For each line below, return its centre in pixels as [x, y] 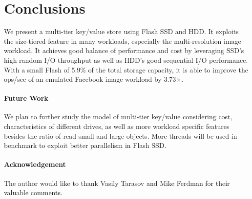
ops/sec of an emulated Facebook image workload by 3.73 [90, 79]
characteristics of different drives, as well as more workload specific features [117, 126]
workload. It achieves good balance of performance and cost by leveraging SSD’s [124, 50]
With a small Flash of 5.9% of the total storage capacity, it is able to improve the [126, 69]
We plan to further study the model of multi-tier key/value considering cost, [118, 117]
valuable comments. [33, 192]
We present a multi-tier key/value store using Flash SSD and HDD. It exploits [121, 31]
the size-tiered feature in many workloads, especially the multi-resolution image [123, 41]
